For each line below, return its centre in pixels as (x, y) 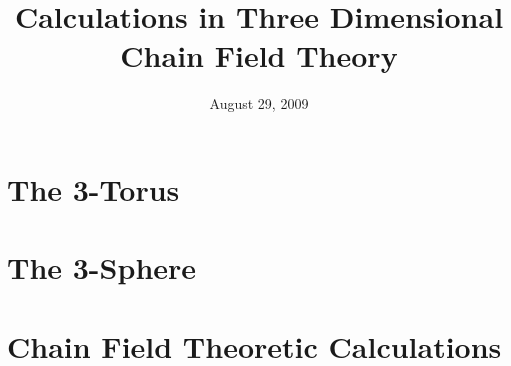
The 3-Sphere (102, 267)
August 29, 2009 (259, 103)
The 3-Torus (93, 188)
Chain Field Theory (259, 55)
